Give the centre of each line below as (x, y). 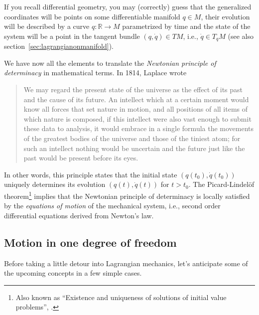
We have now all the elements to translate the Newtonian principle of (110, 63)
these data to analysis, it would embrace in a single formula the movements (139, 128)
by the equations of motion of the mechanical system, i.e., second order (112, 206)
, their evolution (225, 16)
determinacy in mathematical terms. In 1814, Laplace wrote (95, 73)
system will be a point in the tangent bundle (72, 36)
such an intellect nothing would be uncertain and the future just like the (134, 148)
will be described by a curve (47, 26)
